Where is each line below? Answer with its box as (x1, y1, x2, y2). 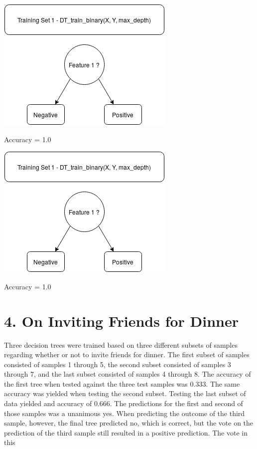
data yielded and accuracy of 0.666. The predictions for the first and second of (4, 398, 243, 409)
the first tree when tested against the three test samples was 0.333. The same (4, 378, 240, 389)
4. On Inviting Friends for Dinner (4, 310, 239, 331)
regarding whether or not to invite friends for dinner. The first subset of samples (4, 349, 250, 360)
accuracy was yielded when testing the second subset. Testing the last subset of (4, 388, 246, 399)
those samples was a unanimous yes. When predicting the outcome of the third (4, 408, 245, 418)
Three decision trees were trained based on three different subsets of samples (4, 339, 238, 350)
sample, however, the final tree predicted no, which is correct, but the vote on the (4, 418, 254, 428)
